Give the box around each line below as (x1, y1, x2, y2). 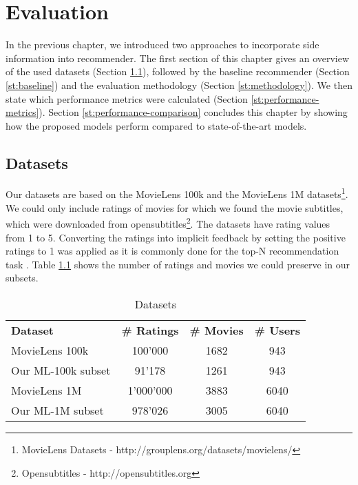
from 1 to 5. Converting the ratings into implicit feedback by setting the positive (6, 230, 346, 244)
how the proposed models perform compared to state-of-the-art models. (6, 118, 307, 132)
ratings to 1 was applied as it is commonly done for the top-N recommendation (6, 244, 339, 258)
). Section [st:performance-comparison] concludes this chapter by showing (39, 105, 348, 119)
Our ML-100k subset (11, 362, 111, 378)
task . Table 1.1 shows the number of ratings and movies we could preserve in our (6, 257, 350, 271)
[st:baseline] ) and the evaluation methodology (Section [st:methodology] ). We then (6, 77, 352, 92)
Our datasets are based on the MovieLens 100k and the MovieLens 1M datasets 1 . (6, 185, 348, 201)
